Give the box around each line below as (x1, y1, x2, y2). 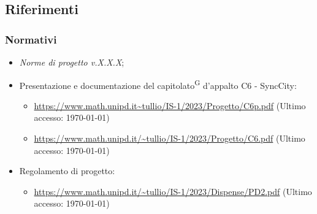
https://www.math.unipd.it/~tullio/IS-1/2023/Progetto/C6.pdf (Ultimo (34, 132, 305, 145)
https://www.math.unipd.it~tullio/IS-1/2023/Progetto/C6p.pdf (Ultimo (34, 99, 306, 112)
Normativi (5, 31, 57, 47)
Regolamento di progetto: (19, 164, 115, 177)
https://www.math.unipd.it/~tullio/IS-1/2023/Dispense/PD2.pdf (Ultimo (34, 185, 312, 197)
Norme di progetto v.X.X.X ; (19, 56, 124, 68)
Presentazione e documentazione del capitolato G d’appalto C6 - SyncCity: (19, 77, 297, 91)
